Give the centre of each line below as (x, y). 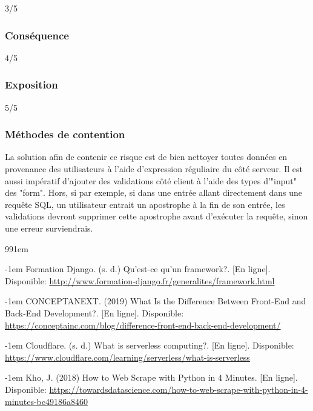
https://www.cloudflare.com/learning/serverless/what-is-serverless (127, 357)
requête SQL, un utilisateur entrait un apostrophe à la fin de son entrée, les (145, 204)
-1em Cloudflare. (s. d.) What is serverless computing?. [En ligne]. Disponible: (150, 345)
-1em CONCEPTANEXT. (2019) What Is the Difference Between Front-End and (156, 301)
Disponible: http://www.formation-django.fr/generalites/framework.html (140, 280)
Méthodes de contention (65, 134)
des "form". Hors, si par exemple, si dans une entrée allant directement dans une (153, 192)
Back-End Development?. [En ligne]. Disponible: (94, 312)
